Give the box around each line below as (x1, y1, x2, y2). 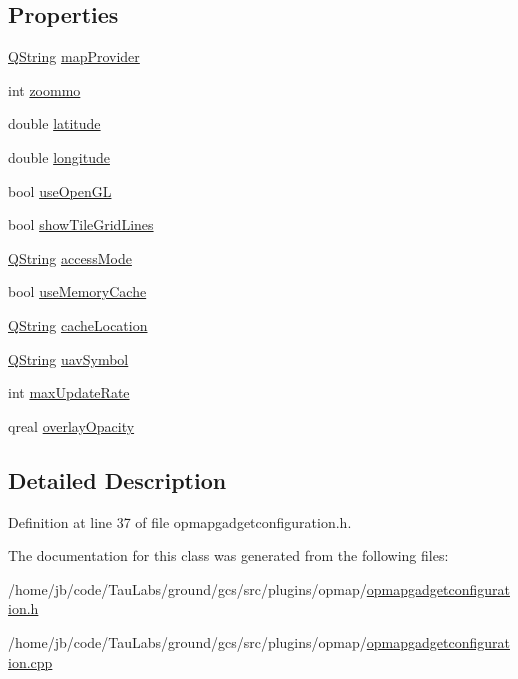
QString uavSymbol (8, 348, 129, 369)
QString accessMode (8, 247, 132, 268)
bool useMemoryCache (8, 281, 147, 302)
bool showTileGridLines (8, 214, 154, 235)
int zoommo (8, 79, 81, 100)
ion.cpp (8, 651, 53, 672)
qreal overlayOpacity (8, 415, 135, 436)
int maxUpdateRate (8, 382, 130, 403)
